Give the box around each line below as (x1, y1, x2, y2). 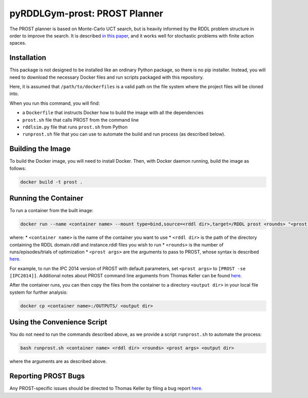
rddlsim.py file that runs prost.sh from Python (22, 124, 128, 130)
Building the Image (9, 144, 71, 154)
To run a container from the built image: (9, 207, 93, 214)
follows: (9, 165, 26, 172)
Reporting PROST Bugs (9, 372, 85, 381)
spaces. (9, 40, 27, 46)
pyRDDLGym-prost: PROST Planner (9, 8, 164, 19)
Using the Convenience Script (9, 318, 107, 327)
